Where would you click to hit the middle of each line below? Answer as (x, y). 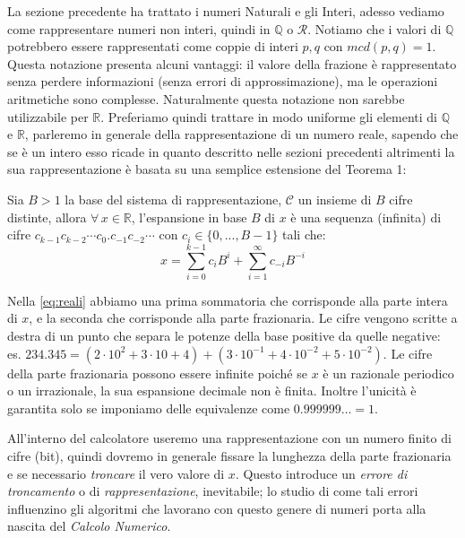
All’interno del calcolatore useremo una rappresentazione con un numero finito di (229, 438)
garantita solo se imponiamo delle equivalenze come (149, 408)
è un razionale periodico (388, 373)
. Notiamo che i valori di (375, 28)
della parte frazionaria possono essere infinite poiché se (157, 373)
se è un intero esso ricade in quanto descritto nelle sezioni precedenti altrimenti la (231, 151)
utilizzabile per (48, 116)
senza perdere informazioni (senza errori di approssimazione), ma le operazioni (223, 81)
